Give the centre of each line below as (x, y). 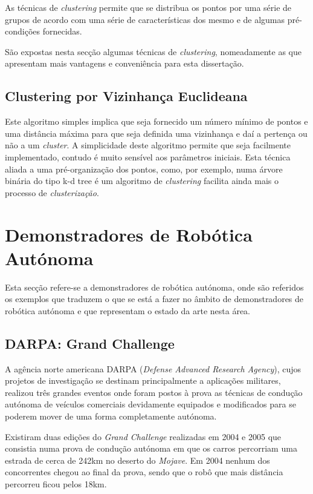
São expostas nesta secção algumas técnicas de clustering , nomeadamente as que (153, 51)
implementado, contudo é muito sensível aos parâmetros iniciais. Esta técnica (148, 156)
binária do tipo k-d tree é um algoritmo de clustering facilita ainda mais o (142, 181)
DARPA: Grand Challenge (90, 343)
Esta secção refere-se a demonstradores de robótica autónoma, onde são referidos (154, 287)
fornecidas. (62, 31)
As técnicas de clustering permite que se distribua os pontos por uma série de (148, 7)
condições (23, 31)
